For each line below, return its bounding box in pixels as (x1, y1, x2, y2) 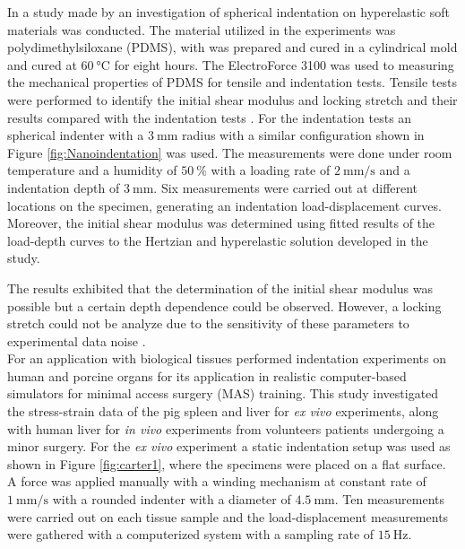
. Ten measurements (334, 490, 445, 509)
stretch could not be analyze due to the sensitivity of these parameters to (7, 314, 409, 333)
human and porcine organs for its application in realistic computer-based (7, 366, 407, 385)
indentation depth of (7, 178, 120, 196)
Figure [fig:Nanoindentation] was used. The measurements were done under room (7, 143, 452, 161)
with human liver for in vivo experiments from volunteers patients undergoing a (7, 419, 444, 438)
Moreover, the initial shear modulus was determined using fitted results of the (7, 213, 435, 232)
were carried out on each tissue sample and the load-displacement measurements (7, 507, 449, 526)
